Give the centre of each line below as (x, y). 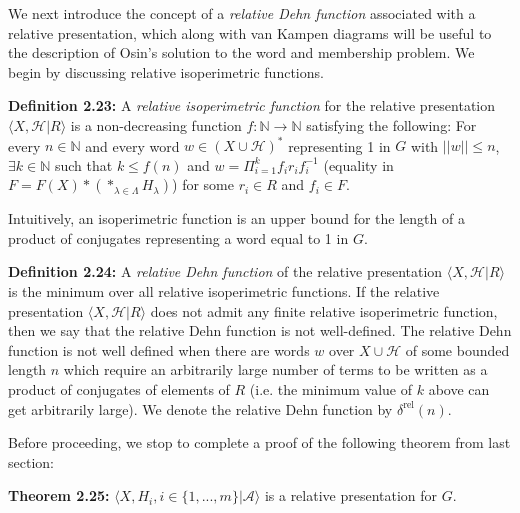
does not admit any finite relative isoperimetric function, (324, 310)
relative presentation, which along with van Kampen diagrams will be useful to (250, 32)
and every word (132, 145)
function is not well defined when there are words (159, 349)
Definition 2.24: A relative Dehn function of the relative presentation (225, 271)
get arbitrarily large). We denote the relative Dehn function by (200, 408)
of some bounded (457, 349)
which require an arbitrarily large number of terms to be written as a (275, 369)
